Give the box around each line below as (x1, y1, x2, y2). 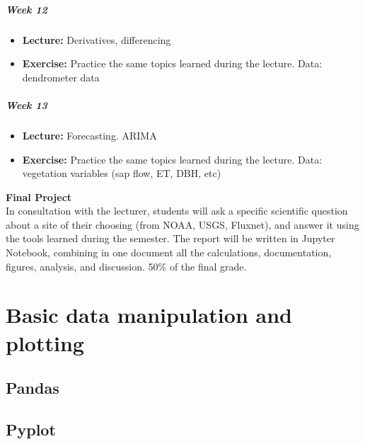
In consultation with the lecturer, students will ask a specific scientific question (6, 203, 348, 218)
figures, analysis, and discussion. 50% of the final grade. (6, 258, 247, 273)
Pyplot (6, 418, 56, 440)
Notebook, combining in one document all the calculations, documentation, (6, 245, 332, 260)
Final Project (6, 189, 72, 204)
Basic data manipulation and (6, 300, 292, 329)
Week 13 (6, 97, 47, 112)
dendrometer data (22, 69, 100, 84)
